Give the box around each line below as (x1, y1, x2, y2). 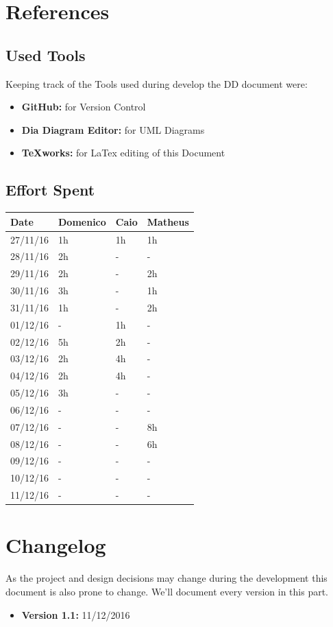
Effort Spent (5, 179, 95, 200)
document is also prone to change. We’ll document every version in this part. (5, 584, 329, 598)
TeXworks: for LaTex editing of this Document (21, 145, 225, 160)
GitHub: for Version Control (21, 99, 146, 114)
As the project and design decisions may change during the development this (5, 571, 328, 585)
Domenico (58, 214, 106, 228)
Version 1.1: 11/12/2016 (21, 607, 130, 622)
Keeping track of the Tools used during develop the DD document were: (5, 76, 308, 91)
